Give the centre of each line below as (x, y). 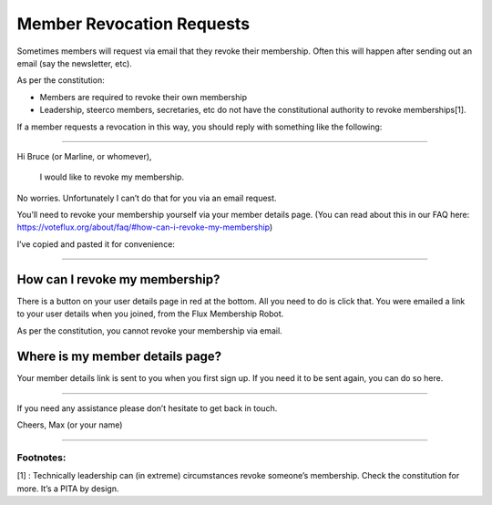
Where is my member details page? (119, 357)
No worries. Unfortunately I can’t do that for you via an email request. (147, 198)
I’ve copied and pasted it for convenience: (96, 244)
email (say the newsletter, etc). (74, 63)
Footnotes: (41, 458)
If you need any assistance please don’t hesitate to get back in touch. (147, 408)
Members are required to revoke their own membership (143, 97)
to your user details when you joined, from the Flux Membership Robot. (150, 314)
